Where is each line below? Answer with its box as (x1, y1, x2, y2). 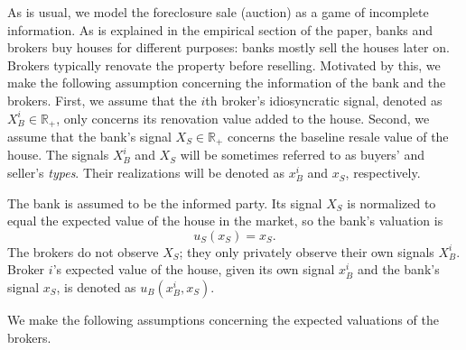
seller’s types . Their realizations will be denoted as (7, 163, 284, 182)
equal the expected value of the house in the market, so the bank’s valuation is (7, 211, 443, 230)
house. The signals (7, 145, 109, 164)
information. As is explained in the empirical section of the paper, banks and (7, 20, 433, 39)
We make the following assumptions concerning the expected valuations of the (7, 310, 439, 329)
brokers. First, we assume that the (7, 90, 197, 109)
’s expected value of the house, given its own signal (52, 260, 335, 279)
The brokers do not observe (7, 242, 159, 261)
